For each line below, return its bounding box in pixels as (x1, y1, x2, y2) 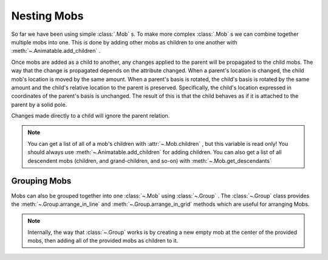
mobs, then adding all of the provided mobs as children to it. (27, 237, 179, 244)
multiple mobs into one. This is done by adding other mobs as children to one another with (11, 38, 237, 46)
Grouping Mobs (11, 176, 72, 186)
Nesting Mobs (11, 9, 84, 22)
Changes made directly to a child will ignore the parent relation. (11, 112, 170, 120)
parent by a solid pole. (11, 101, 67, 108)
